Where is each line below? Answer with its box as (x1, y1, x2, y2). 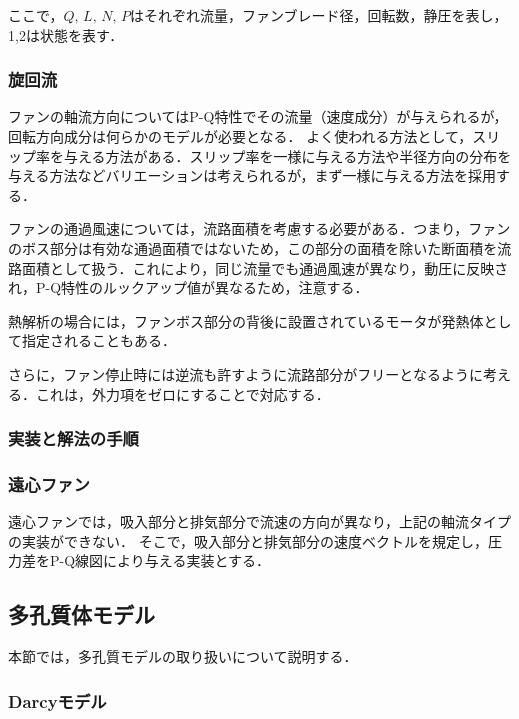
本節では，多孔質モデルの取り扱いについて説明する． (8, 646, 358, 667)
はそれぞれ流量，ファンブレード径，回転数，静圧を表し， (130, 5, 508, 25)
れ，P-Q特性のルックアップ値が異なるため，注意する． (8, 277, 369, 298)
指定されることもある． (21, 330, 176, 351)
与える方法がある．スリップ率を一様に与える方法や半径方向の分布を (63, 145, 512, 166)
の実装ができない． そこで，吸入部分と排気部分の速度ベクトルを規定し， (8, 530, 489, 551)
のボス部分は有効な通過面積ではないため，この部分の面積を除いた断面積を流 (8, 237, 512, 258)
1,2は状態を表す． (8, 24, 124, 45)
